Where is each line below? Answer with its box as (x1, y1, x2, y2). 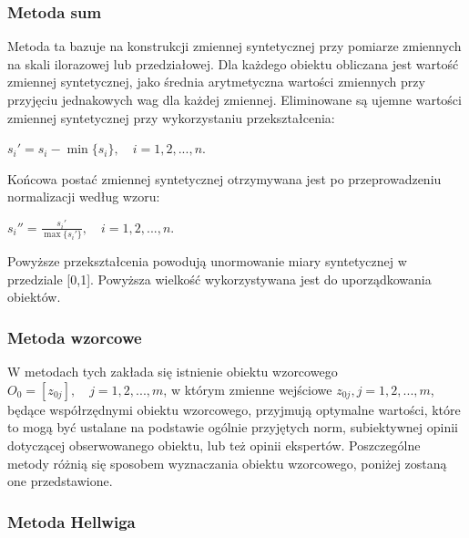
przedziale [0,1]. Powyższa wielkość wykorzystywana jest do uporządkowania (7, 269, 432, 288)
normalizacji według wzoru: (7, 187, 160, 206)
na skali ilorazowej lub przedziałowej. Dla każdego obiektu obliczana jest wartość (7, 54, 459, 73)
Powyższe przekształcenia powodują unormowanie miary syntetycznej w (7, 252, 407, 271)
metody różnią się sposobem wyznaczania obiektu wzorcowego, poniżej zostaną (7, 453, 447, 472)
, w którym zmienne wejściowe (163, 379, 332, 398)
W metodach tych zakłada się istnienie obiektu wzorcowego (7, 362, 338, 381)
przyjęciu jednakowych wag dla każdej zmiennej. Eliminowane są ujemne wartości (7, 90, 462, 109)
